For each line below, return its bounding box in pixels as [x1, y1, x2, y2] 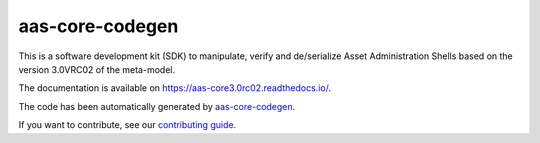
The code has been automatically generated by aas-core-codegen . [18, 100, 296, 112]
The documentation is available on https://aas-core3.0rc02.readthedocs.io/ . [18, 82, 332, 94]
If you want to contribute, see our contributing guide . [18, 119, 237, 131]
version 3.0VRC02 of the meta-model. [18, 63, 175, 75]
